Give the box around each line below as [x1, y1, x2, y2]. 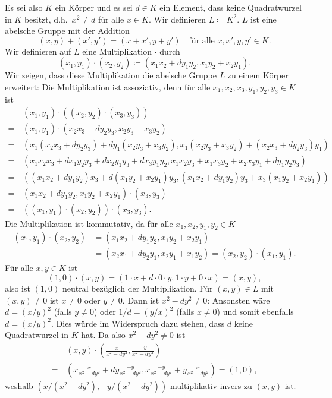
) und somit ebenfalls [217, 305, 294, 318]
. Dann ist [122, 293, 159, 306]
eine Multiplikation [82, 45, 152, 57]
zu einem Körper [227, 69, 289, 81]
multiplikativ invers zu [170, 380, 252, 392]
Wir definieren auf [5, 45, 71, 57]
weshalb [5, 380, 33, 392]
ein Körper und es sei [55, 1, 133, 13]
